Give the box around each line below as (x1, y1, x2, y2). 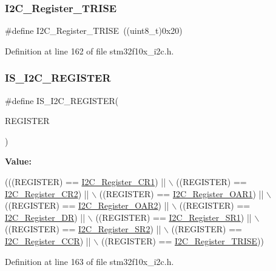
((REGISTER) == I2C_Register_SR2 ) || (5, 223, 161, 235)
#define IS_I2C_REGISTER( (5, 94, 119, 106)
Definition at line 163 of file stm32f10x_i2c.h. (5, 255, 174, 267)
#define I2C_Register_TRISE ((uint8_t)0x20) (5, 24, 183, 37)
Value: (5, 155, 32, 168)
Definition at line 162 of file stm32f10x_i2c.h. (5, 44, 174, 57)
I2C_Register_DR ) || (5, 211, 86, 223)
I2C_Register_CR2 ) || (5, 187, 89, 200)
